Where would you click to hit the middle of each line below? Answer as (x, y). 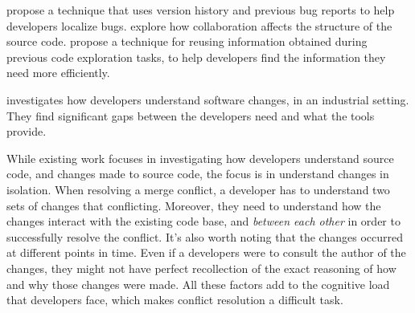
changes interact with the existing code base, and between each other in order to (203, 221)
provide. (27, 131)
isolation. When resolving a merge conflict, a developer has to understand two (198, 189)
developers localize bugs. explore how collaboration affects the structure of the (199, 25)
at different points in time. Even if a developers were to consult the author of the (206, 252)
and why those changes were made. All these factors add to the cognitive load (198, 284)
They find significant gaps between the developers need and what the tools (191, 115)
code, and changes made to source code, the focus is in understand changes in (198, 174)
